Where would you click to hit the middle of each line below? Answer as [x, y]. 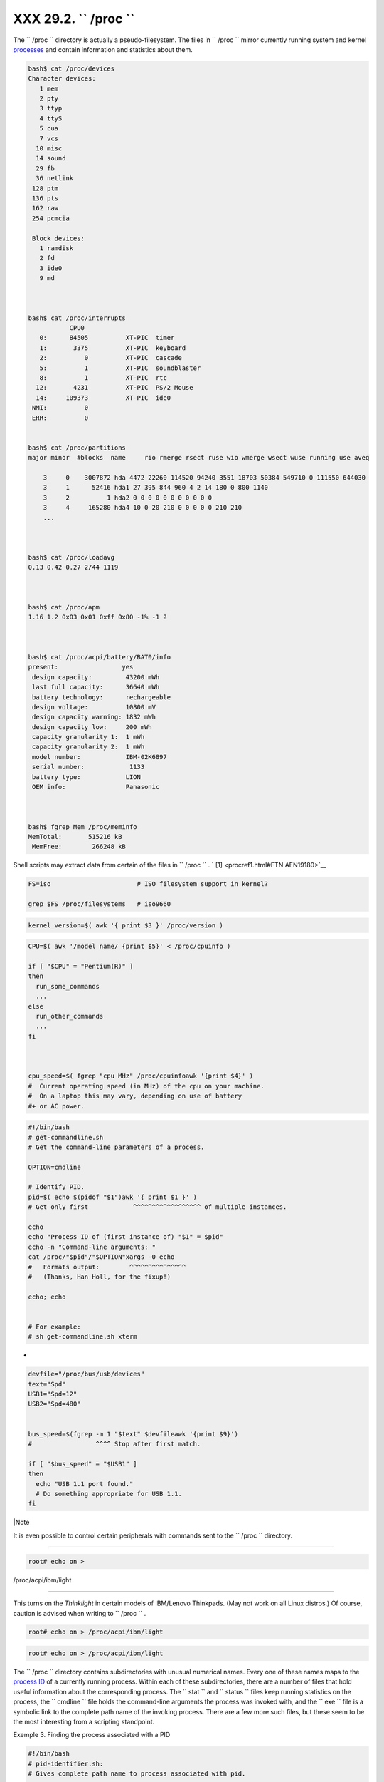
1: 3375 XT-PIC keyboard [113, 348]
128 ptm [46, 188]
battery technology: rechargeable [101, 697]
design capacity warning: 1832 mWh [94, 717]
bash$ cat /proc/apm [64, 607]
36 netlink [55, 179]
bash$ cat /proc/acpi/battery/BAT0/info [99, 657]
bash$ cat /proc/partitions [77, 448]
